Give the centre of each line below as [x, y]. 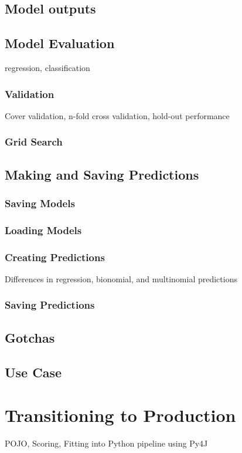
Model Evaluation [60, 43]
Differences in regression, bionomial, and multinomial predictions [121, 278]
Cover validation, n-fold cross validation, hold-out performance [117, 115]
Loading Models [43, 230]
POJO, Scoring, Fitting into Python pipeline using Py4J [106, 443]
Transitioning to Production [120, 415]
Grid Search [34, 142]
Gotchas [30, 337]
